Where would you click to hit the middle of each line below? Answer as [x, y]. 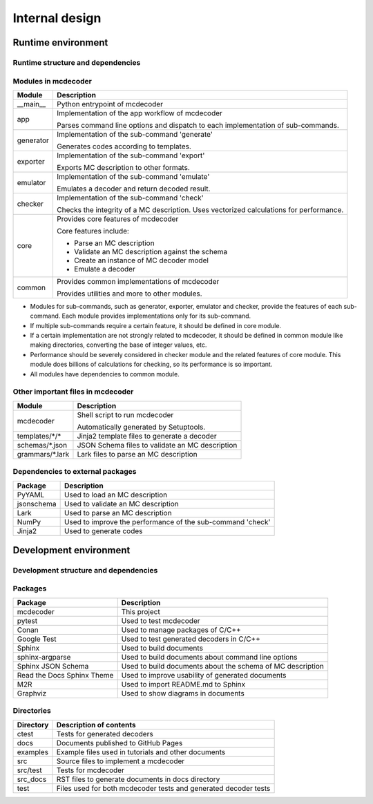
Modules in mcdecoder [52, 81]
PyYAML [31, 495]
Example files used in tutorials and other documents [141, 752]
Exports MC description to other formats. [123, 167]
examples [32, 752]
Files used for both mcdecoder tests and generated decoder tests [163, 788]
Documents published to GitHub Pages [119, 743]
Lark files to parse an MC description [137, 454]
